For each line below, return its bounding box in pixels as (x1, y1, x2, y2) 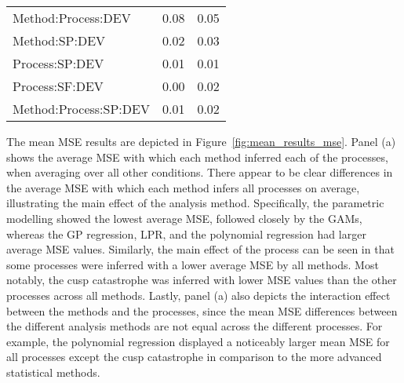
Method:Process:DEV (13, 9, 131, 27)
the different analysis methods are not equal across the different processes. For (6, 318, 383, 334)
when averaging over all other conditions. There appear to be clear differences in (6, 164, 393, 181)
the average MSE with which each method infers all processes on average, (6, 179, 360, 195)
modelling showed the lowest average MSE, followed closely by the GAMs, (6, 210, 362, 226)
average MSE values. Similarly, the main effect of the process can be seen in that (6, 241, 395, 257)
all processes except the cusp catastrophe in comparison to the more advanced (6, 348, 382, 365)
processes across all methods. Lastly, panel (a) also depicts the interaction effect (6, 286, 391, 303)
